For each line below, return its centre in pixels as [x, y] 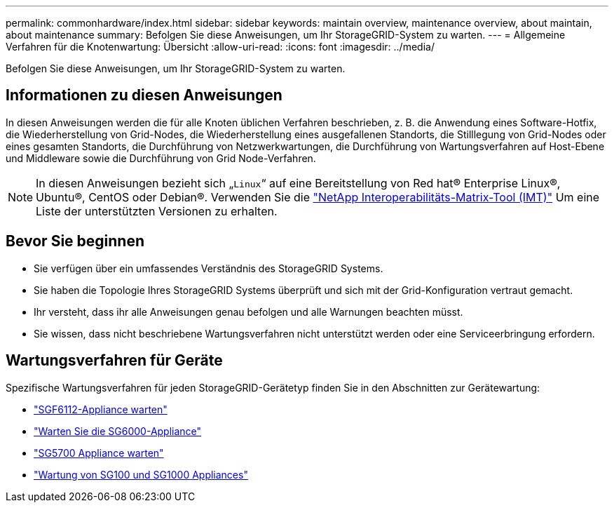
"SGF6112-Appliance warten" [101, 409]
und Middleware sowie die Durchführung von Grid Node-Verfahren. [161, 158]
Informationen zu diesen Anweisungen [144, 95]
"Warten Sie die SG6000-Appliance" [118, 431]
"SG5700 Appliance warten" [99, 453]
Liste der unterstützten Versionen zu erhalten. [157, 211]
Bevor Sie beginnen [75, 241]
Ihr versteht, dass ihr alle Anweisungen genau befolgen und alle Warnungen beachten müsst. [248, 312]
